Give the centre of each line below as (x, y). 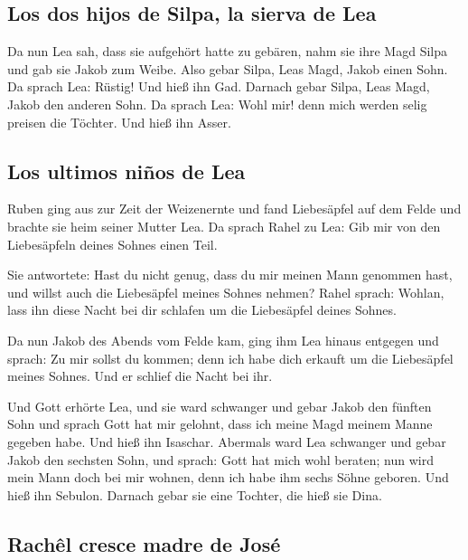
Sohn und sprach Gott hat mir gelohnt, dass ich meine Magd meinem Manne (220, 424)
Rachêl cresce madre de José (144, 543)
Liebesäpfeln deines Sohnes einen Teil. (112, 244)
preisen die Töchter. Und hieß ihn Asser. (119, 122)
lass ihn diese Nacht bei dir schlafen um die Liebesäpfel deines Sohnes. (202, 310)
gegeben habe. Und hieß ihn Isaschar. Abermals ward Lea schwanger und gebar (227, 441)
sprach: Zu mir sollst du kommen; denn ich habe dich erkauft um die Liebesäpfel (230, 358)
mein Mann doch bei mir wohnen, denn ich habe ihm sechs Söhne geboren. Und (228, 477)
